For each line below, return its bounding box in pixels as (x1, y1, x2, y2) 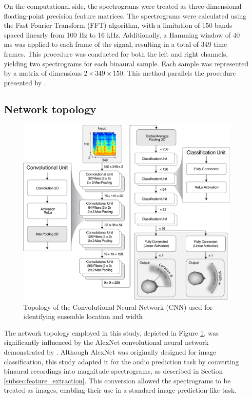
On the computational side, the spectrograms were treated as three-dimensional (4, 1, 242, 11)
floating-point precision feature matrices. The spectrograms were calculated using (4, 10, 247, 20)
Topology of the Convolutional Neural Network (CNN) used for (23, 301, 213, 312)
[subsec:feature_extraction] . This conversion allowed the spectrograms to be (4, 375, 231, 385)
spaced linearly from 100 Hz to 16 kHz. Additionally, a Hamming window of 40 (4, 29, 240, 40)
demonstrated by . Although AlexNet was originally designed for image (4, 346, 216, 357)
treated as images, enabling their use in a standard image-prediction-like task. (4, 385, 236, 395)
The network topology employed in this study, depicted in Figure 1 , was (4, 327, 219, 338)
